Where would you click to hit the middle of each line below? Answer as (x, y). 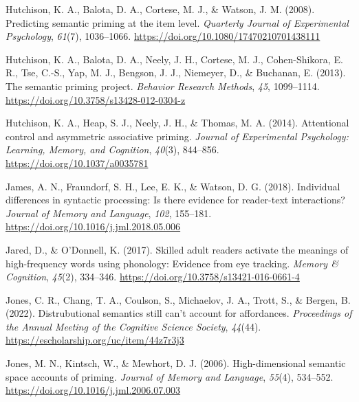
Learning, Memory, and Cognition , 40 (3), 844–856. (112, 149)
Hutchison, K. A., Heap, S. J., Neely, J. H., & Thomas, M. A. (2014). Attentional (177, 123)
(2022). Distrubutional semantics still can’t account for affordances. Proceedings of (179, 313)
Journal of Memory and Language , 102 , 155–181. (109, 213)
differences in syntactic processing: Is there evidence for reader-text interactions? (175, 200)
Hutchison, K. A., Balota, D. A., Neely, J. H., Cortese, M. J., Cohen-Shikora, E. (174, 59)
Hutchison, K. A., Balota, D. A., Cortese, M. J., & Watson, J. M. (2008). (160, 9)
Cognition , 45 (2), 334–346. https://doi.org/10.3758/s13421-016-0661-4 (153, 277)
